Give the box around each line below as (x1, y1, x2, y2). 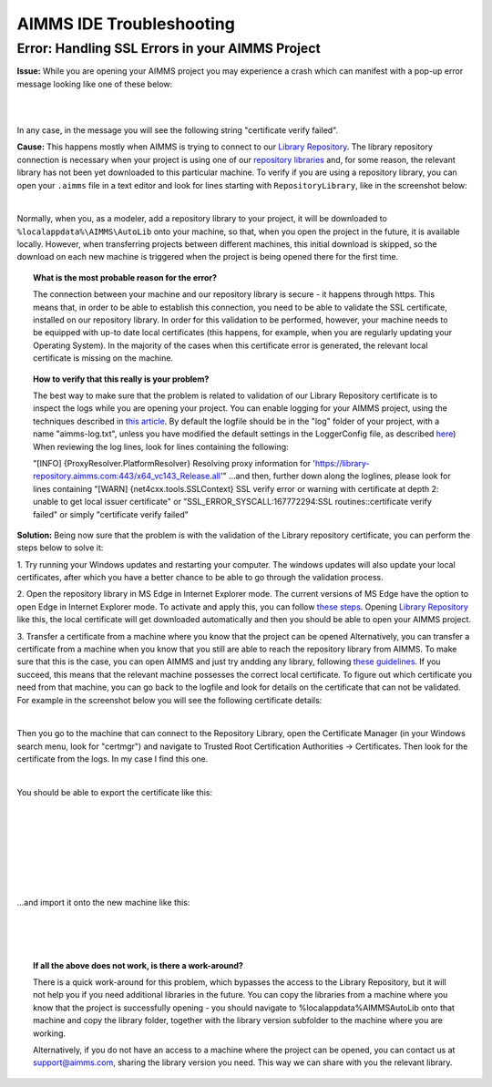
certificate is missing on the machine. (33, 353, 173, 364)
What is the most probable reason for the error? (33, 272, 218, 282)
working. (33, 1028, 67, 1039)
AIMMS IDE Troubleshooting (16, 14, 236, 34)
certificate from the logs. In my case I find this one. (16, 754, 209, 764)
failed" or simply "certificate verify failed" (33, 508, 189, 519)
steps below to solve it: (16, 542, 104, 553)
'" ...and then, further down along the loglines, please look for (220, 470, 451, 482)
